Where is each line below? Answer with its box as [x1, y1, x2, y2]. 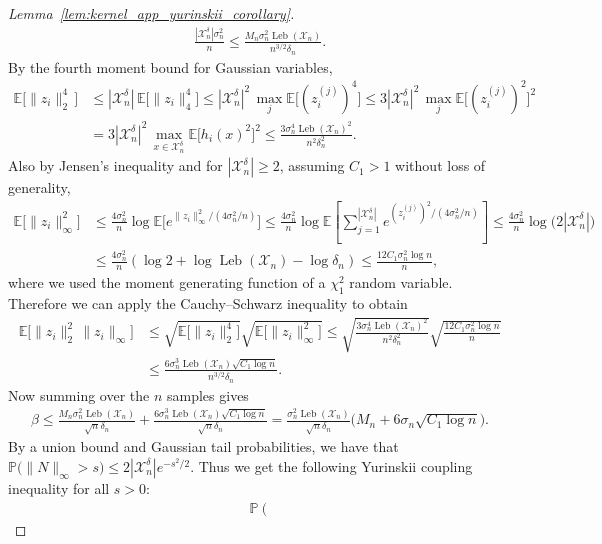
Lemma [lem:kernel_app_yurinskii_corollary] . [8, 3, 295, 23]
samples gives [166, 384, 249, 405]
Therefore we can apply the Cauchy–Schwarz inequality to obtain [8, 292, 408, 313]
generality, [8, 177, 71, 198]
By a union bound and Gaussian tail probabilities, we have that [8, 436, 399, 457]
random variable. [349, 272, 453, 293]
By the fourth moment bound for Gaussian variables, [8, 56, 333, 77]
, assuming [279, 155, 345, 176]
